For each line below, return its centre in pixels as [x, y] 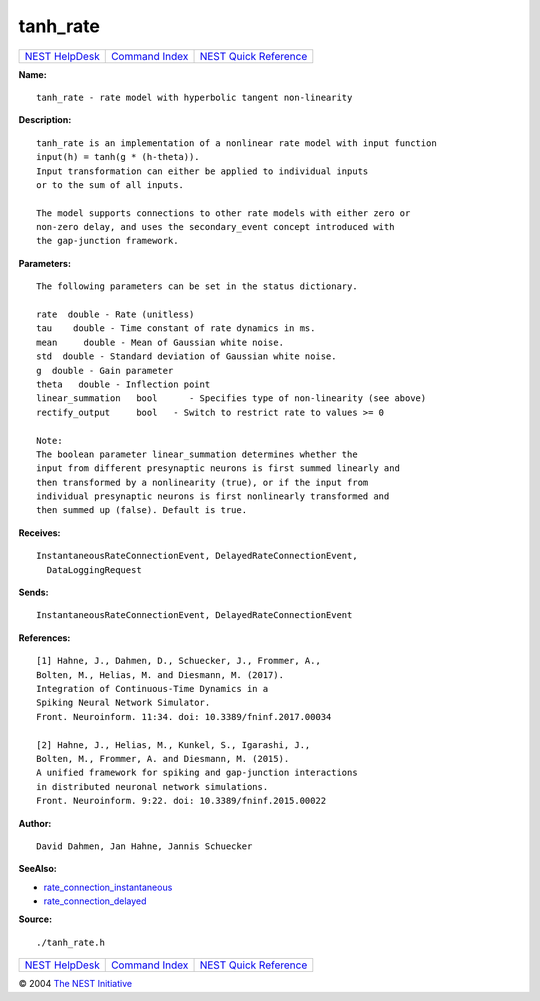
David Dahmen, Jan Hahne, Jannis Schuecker [144, 846]
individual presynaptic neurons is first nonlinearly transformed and [213, 496]
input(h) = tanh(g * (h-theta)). [118, 157]
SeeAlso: [37, 869]
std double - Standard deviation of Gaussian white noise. [186, 356]
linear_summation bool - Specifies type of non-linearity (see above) [231, 398]
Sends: [33, 592]
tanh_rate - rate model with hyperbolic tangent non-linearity [194, 97]
